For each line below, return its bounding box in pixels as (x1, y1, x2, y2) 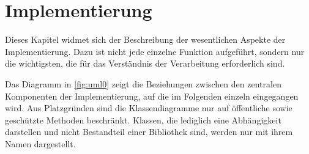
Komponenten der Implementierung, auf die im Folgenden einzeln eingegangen (5, 89, 299, 102)
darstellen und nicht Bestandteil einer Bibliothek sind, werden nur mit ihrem (5, 125, 293, 138)
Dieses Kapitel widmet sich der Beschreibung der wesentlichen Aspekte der (5, 33, 286, 46)
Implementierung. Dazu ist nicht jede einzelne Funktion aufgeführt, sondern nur (5, 45, 305, 57)
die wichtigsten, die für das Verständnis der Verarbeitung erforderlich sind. (5, 57, 285, 70)
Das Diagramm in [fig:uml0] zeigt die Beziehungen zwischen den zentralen (5, 77, 281, 90)
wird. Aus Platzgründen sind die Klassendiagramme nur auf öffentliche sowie (5, 101, 292, 114)
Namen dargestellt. (5, 137, 76, 150)
